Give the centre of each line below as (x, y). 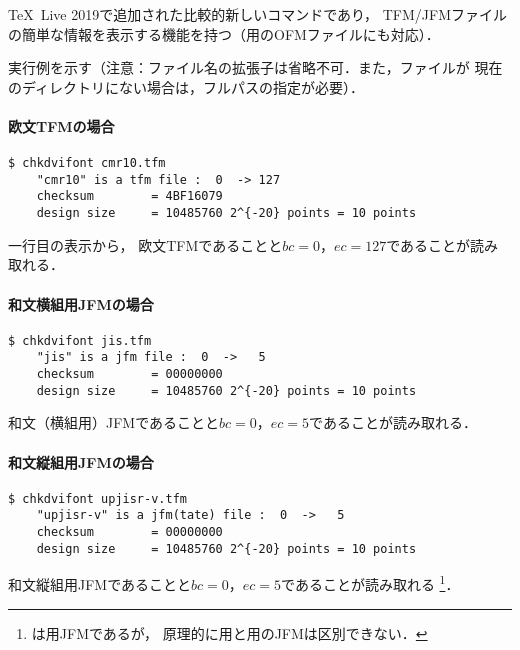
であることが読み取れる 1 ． (370, 583)
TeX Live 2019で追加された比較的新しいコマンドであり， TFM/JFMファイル (257, 14)
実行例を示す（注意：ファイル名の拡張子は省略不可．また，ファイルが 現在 (255, 67)
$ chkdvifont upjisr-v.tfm (97, 498)
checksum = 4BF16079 (129, 196)
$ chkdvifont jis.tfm (80, 340)
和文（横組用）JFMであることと (114, 422)
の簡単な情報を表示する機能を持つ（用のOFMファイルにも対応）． (224, 33)
